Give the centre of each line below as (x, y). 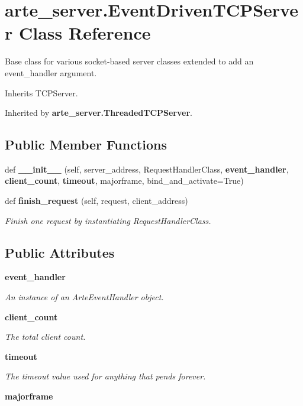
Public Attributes (60, 252)
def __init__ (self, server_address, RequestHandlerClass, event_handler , (147, 169)
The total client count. (45, 337)
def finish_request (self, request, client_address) (96, 201)
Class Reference (85, 33)
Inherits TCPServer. (41, 92)
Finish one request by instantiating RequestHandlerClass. (108, 220)
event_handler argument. (51, 72)
